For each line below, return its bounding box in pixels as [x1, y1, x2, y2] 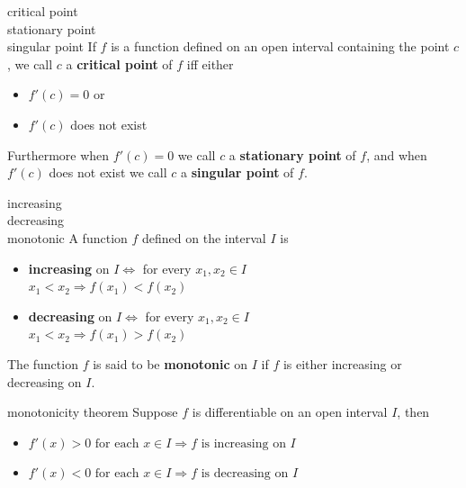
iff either [186, 54, 234, 73]
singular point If [7, 37, 96, 56]
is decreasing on [201, 467, 289, 481]
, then [397, 402, 430, 421]
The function [7, 354, 78, 373]
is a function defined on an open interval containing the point [111, 37, 450, 56]
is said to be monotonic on [93, 354, 248, 373]
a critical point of [66, 54, 173, 73]
